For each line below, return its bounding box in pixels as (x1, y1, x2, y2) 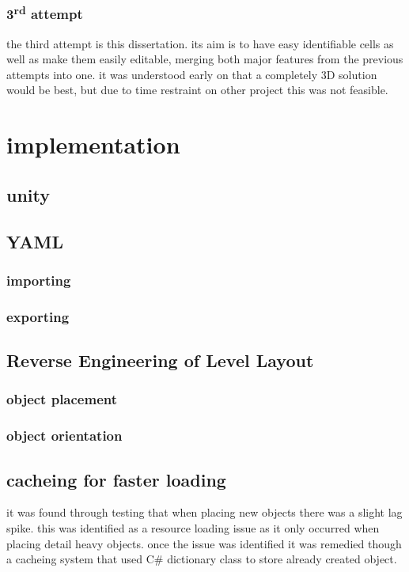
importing (6, 270, 71, 290)
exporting (6, 306, 70, 326)
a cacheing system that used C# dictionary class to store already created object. (6, 551, 397, 567)
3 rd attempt (6, 2, 83, 24)
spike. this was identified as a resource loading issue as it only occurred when (6, 519, 380, 536)
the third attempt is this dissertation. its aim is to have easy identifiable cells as (6, 35, 394, 51)
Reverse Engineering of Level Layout (6, 348, 314, 373)
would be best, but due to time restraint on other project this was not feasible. (6, 81, 388, 98)
